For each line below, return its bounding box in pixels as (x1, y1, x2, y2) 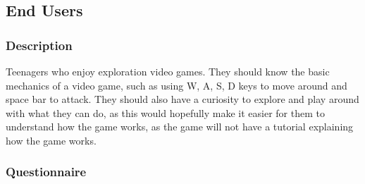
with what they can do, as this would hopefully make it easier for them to (6, 105, 325, 120)
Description (6, 36, 73, 54)
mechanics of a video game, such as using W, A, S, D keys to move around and (6, 78, 347, 92)
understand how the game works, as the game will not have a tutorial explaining (6, 119, 354, 134)
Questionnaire (6, 163, 87, 180)
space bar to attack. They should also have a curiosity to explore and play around (6, 92, 359, 106)
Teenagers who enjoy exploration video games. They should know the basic (6, 64, 330, 78)
